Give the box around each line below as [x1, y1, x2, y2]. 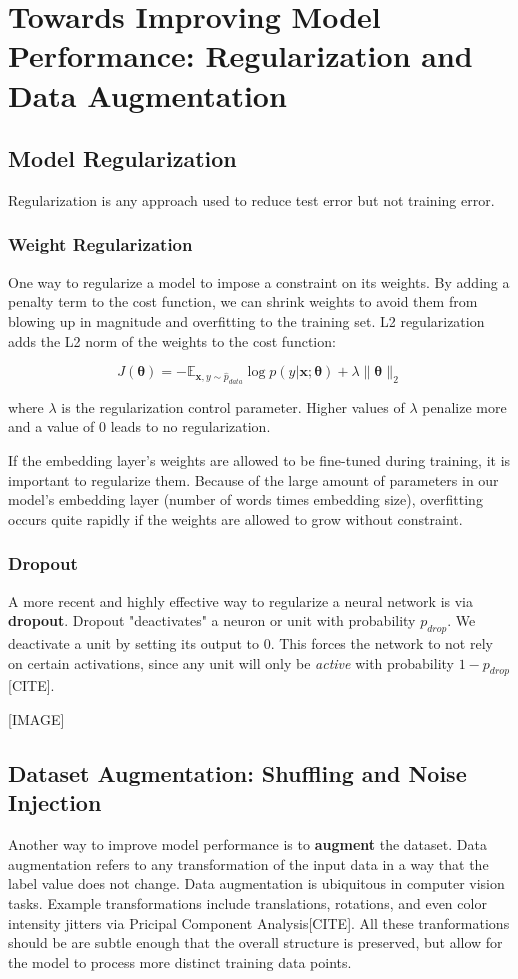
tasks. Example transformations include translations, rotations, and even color [8, 892, 487, 913]
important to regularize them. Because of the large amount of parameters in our [8, 469, 499, 490]
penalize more [422, 396, 507, 417]
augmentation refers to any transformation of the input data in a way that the [8, 853, 489, 874]
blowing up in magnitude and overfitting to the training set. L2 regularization [8, 310, 485, 331]
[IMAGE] [8, 709, 65, 729]
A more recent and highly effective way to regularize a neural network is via [8, 590, 473, 611]
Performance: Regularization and [8, 35, 473, 76]
